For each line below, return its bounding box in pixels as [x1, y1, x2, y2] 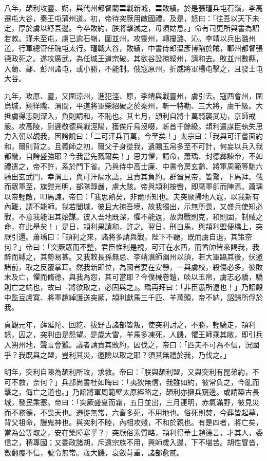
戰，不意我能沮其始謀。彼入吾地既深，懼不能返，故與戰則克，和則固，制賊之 [4, 211, 263, 222]
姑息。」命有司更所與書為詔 [169, 23, 259, 33]
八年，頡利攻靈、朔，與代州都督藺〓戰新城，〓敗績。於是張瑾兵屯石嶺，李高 [4, 3, 263, 13]
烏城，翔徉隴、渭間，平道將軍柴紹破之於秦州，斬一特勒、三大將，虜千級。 [4, 100, 256, 111]
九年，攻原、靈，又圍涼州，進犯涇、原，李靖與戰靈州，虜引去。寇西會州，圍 [4, 90, 263, 101]
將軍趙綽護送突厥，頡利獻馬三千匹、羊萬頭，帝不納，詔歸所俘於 [47, 291, 263, 302]
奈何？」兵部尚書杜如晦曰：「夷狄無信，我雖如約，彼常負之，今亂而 [32, 376, 259, 387]
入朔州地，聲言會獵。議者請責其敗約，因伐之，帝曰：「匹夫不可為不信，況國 [4, 339, 259, 349]
